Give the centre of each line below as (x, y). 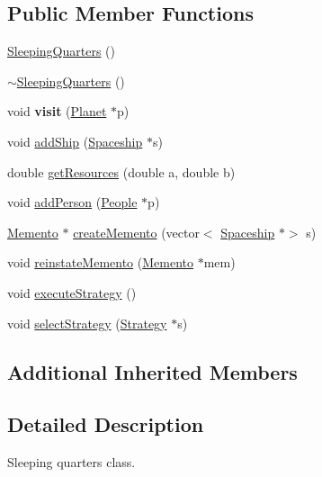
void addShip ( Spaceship (75, 141)
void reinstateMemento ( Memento (101, 262)
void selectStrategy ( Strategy (87, 323)
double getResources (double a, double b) (121, 171)
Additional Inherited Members (152, 371)
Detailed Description (106, 424)
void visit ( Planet (57, 111)
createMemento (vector (136, 232)
